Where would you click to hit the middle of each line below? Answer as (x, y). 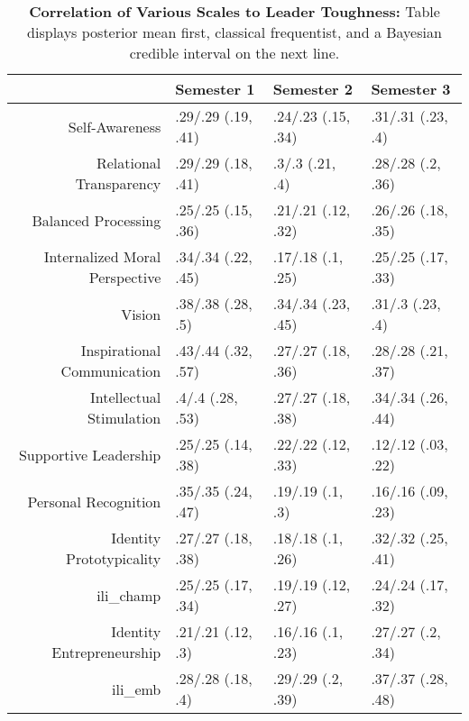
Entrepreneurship (106, 652)
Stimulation (124, 418)
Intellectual (126, 397)
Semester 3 (411, 89)
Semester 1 (215, 89)
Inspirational (121, 350)
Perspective (125, 277)
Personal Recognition (94, 501)
